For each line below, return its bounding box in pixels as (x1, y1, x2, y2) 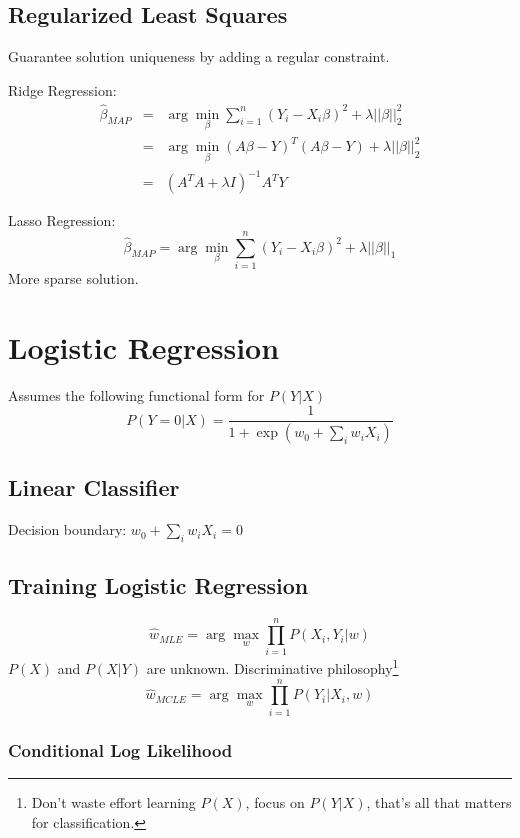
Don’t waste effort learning (31, 792, 196, 812)
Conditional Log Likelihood (8, 737, 233, 762)
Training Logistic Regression (8, 570, 309, 601)
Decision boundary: (8, 519, 127, 540)
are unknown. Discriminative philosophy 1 (146, 655, 399, 679)
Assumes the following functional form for (8, 384, 265, 405)
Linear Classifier (8, 472, 180, 503)
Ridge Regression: (8, 79, 117, 100)
